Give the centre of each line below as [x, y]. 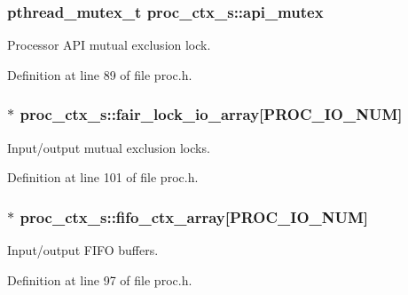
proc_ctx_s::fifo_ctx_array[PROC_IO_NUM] [194, 216]
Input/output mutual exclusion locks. [109, 147]
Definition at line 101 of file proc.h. [103, 177]
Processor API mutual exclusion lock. [109, 45]
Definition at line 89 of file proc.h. [100, 74]
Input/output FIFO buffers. [83, 250]
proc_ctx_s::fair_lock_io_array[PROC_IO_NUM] [211, 114]
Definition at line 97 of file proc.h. [100, 279]
